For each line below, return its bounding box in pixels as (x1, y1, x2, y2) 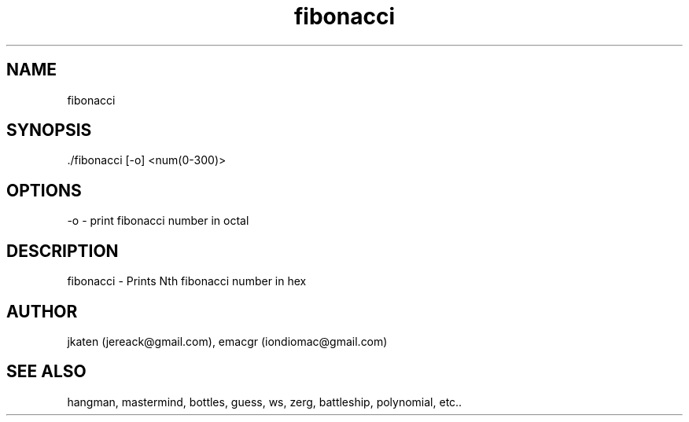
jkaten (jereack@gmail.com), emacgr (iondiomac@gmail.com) (67, 334, 388, 348)
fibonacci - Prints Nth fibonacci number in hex (67, 274, 307, 288)
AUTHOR (6, 301, 78, 321)
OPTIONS (6, 180, 82, 200)
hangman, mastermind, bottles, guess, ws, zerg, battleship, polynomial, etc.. (67, 394, 462, 409)
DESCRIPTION (6, 240, 119, 261)
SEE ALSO (6, 361, 87, 382)
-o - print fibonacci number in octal (67, 214, 249, 228)
